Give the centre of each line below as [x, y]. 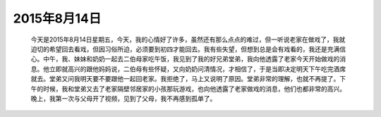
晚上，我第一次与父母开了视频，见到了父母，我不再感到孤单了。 [123, 98]
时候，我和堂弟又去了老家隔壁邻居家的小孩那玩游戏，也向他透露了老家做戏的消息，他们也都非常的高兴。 [194, 89]
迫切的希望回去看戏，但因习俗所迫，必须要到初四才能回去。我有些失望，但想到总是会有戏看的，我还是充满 [185, 49]
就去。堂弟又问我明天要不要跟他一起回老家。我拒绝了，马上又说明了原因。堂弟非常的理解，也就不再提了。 [185, 79]
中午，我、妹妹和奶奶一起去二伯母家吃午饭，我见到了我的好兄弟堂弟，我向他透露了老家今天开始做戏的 [191, 59]
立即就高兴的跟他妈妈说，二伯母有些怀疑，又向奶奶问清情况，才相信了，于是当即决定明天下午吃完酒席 [197, 69]
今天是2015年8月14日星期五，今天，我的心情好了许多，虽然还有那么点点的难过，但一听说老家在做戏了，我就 [188, 39]
